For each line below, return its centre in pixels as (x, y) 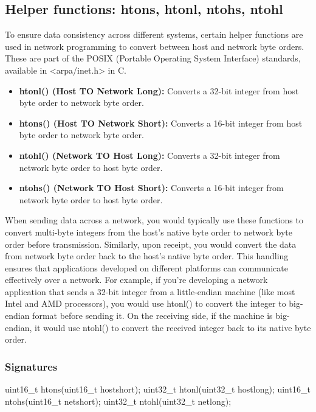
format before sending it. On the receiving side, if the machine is (153, 316)
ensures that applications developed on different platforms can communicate (146, 267)
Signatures (31, 366)
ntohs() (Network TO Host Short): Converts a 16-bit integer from (151, 188)
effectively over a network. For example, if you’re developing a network (136, 280)
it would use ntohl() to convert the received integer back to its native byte (173, 327)
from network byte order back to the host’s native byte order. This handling (147, 256)
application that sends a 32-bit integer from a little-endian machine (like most (150, 291)
